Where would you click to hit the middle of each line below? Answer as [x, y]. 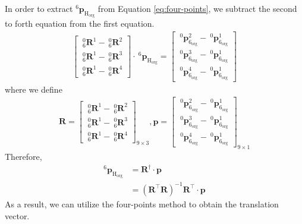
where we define [34, 89]
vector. [17, 215]
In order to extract [39, 8]
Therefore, [23, 157]
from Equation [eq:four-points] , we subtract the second [197, 8]
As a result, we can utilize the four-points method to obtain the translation [142, 204]
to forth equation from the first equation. [80, 23]
